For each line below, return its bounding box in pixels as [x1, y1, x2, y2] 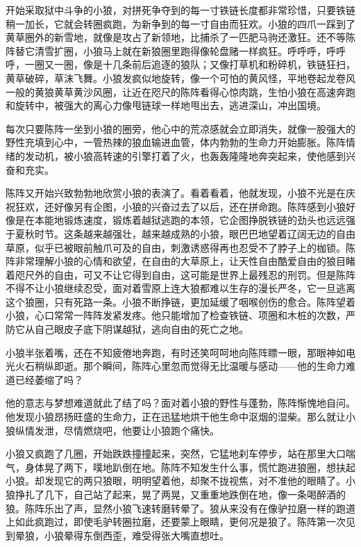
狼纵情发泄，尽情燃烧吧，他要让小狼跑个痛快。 [6, 423, 219, 437]
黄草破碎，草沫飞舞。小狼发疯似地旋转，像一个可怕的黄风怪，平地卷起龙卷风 [6, 70, 355, 85]
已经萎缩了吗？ [15, 372, 83, 386]
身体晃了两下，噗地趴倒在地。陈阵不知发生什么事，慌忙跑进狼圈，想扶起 [24, 459, 355, 474]
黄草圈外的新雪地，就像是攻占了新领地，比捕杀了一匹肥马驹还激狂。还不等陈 [6, 30, 355, 44]
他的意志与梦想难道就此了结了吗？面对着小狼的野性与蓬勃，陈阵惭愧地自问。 [6, 395, 355, 410]
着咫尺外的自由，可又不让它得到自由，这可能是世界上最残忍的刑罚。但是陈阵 [6, 267, 355, 281]
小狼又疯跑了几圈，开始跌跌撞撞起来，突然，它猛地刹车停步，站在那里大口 [6, 446, 346, 461]
